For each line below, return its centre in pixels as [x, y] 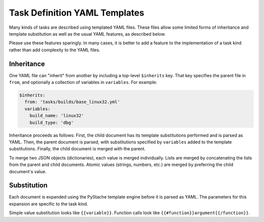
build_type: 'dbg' [52, 122]
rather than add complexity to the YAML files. [55, 50]
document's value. [28, 171]
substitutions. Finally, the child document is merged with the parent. [77, 149]
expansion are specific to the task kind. [48, 204]
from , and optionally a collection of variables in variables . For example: [83, 82]
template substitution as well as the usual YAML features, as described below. [87, 34]
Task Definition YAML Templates [77, 13]
